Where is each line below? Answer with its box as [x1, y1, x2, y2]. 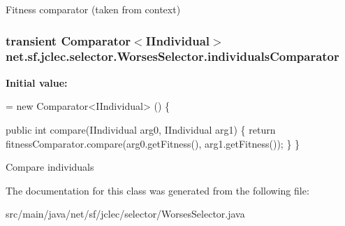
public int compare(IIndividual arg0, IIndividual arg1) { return [6, 122, 276, 136]
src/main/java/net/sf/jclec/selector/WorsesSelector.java [6, 206, 245, 221]
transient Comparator [6, 31, 131, 49]
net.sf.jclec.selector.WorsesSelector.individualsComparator [6, 48, 339, 65]
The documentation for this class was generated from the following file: [6, 183, 309, 197]
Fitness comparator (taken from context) [6, 2, 181, 16]
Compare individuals [6, 160, 94, 174]
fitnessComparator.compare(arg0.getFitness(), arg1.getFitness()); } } [6, 136, 300, 150]
